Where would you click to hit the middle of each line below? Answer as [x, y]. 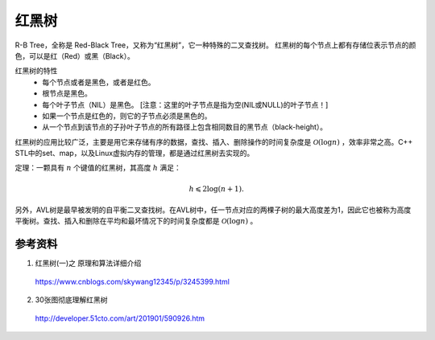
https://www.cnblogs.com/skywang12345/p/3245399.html [132, 281]
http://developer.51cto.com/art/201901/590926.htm [120, 318]
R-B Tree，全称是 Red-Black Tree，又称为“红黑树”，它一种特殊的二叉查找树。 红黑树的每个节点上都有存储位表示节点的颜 [215, 45]
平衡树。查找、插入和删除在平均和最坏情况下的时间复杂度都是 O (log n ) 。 [136, 221]
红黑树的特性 [36, 71]
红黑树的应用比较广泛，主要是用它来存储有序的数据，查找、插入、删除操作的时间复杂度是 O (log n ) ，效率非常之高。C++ [214, 141]
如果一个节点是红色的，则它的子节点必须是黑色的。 [127, 116]
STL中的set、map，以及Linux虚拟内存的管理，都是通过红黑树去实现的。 [135, 154]
